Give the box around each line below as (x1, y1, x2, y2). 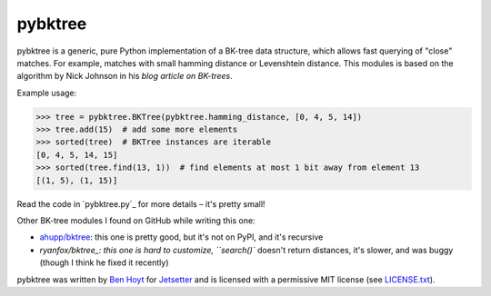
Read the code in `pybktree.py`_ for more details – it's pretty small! (16, 198, 266, 209)
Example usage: (16, 87, 77, 98)
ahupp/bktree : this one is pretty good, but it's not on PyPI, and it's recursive (39, 232, 324, 242)
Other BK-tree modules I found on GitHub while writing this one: (16, 215, 256, 226)
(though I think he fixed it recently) (39, 257, 169, 268)
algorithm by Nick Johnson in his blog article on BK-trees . (16, 71, 233, 82)
